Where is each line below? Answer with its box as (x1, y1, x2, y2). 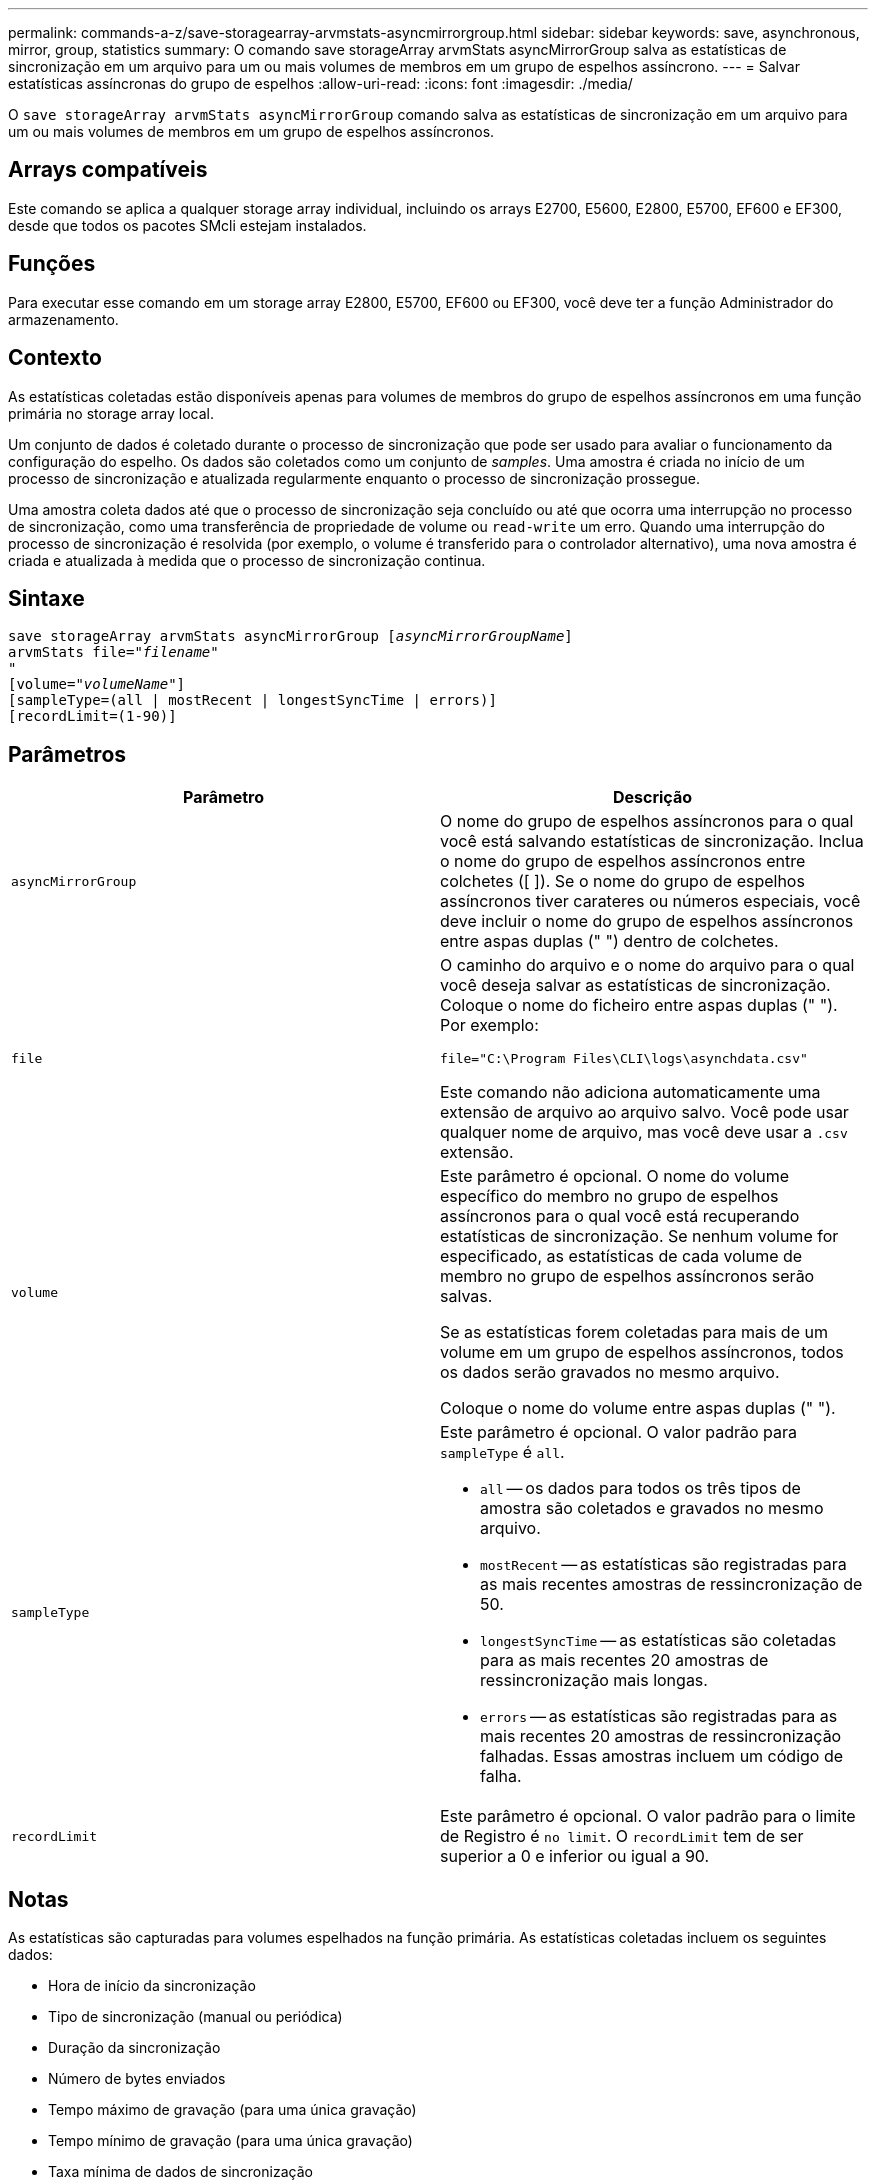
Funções (8, 251, 96, 277)
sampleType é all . (440, 1442, 565, 1463)
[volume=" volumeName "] (8, 676, 186, 693)
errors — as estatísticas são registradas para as (480, 1706, 838, 1727)
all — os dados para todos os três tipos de (480, 1478, 801, 1499)
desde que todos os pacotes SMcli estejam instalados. (8, 216, 367, 234)
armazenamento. (8, 310, 119, 328)
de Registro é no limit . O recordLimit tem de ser (440, 1826, 804, 1847)
